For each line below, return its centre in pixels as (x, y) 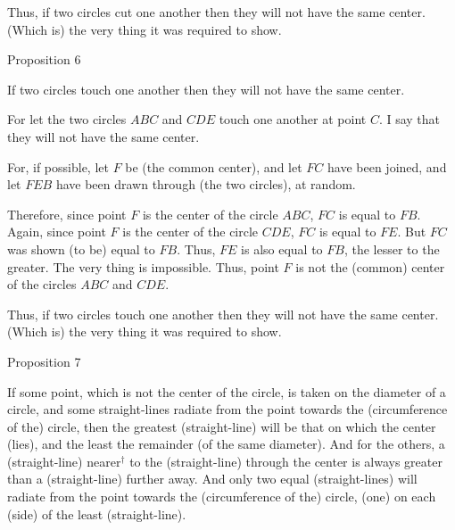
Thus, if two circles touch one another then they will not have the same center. (223, 314)
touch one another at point (293, 119)
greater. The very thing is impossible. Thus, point (143, 266)
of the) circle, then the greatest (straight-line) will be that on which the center (222, 426)
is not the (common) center (370, 266)
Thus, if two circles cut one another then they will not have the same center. (216, 12)
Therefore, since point (67, 214)
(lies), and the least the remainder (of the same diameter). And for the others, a (226, 444)
